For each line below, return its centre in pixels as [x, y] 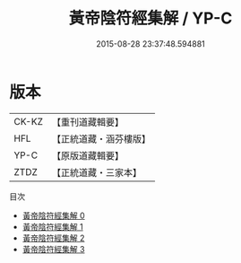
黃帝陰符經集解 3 [53, 249]
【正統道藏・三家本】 [96, 172]
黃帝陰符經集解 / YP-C [151, 18]
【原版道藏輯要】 [87, 155]
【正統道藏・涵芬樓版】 [101, 138]
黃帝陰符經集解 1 [52, 226]
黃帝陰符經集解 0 [53, 215]
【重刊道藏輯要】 [87, 122]
